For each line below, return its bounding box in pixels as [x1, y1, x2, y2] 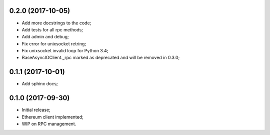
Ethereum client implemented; [21, 114, 83, 120]
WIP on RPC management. [21, 121, 76, 127]
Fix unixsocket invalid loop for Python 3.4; [21, 48, 108, 54]
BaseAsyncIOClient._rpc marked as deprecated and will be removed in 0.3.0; [21, 55, 180, 61]
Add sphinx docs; [21, 81, 58, 87]
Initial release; [21, 107, 51, 113]
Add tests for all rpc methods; [21, 26, 83, 32]
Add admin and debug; [21, 34, 69, 40]
